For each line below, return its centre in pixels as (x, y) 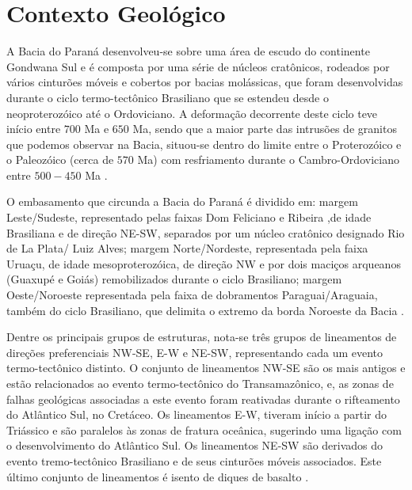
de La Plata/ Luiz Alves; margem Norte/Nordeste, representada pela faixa (187, 248)
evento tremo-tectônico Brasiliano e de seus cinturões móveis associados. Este (194, 460)
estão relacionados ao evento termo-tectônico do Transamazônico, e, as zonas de (200, 383)
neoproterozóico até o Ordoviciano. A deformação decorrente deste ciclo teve (192, 113)
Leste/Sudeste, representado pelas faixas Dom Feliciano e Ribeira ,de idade (189, 217)
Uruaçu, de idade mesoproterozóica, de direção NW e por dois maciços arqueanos (204, 263)
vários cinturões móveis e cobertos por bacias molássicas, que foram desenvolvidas (205, 82)
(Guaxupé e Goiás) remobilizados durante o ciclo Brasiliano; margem (174, 279)
